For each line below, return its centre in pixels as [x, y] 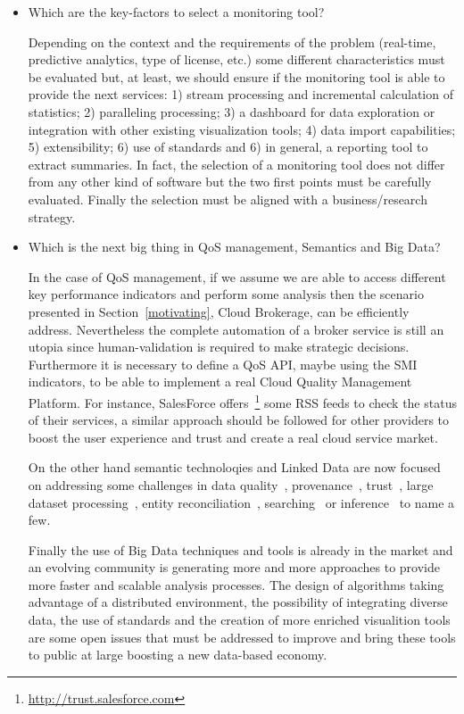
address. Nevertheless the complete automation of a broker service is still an [236, 329]
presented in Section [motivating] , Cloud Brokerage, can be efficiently [219, 311]
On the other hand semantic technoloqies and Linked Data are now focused [234, 467]
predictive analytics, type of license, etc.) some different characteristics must [236, 59]
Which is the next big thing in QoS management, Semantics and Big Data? [234, 247]
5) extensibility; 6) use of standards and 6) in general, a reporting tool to [228, 147]
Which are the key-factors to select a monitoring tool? [176, 12]
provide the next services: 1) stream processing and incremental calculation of [240, 94]
